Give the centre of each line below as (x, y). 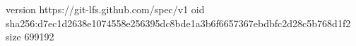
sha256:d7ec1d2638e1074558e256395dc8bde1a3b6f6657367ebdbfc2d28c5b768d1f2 (178, 23)
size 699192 (30, 37)
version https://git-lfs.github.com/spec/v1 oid (105, 9)
